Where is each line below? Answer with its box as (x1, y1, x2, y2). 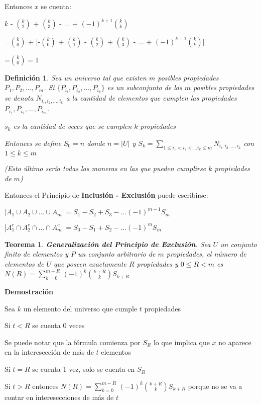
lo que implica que (153, 337, 210, 347)
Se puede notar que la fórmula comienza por (5, 337, 141, 347)
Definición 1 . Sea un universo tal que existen (5, 72, 147, 83)
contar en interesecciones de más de (5, 391, 114, 402)
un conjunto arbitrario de (78, 249, 156, 259)
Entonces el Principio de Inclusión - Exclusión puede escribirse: (5, 190, 208, 200)
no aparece (218, 337, 251, 347)
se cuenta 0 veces (32, 320, 85, 331)
